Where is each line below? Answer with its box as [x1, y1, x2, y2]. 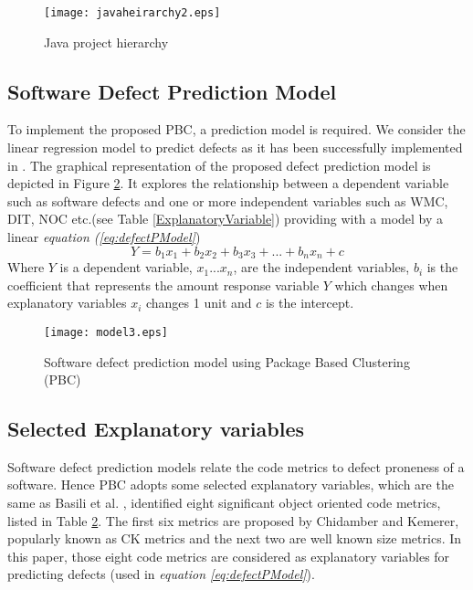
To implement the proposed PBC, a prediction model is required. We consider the [7, 120, 466, 139]
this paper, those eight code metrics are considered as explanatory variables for [7, 546, 450, 565]
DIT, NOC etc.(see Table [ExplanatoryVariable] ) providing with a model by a [7, 209, 444, 228]
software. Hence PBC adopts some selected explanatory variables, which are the [7, 475, 454, 494]
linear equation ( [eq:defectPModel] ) [7, 227, 201, 247]
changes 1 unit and [145, 293, 252, 312]
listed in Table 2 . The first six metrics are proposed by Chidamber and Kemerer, [7, 511, 459, 530]
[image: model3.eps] [44, 325, 169, 339]
